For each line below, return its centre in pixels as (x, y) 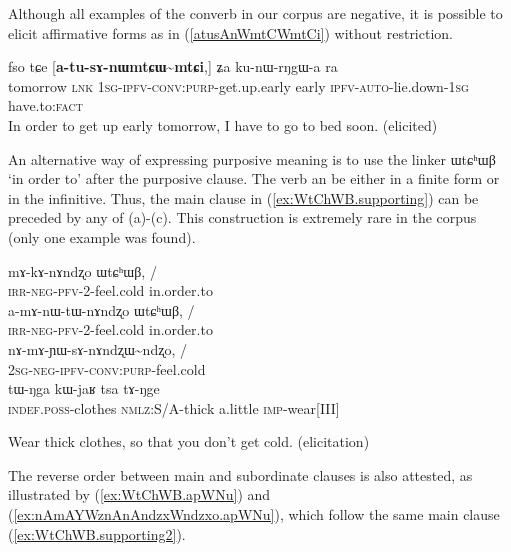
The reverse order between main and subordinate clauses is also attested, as (240, 474)
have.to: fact (45, 105)
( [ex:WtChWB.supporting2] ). (97, 533)
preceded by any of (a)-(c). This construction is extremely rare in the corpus (242, 217)
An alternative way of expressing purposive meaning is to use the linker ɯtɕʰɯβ (252, 158)
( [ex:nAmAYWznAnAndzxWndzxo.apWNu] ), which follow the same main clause (254, 514)
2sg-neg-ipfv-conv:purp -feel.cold (107, 368)
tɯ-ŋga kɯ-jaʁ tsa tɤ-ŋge (84, 388)
